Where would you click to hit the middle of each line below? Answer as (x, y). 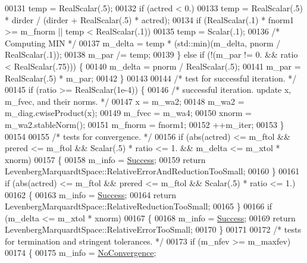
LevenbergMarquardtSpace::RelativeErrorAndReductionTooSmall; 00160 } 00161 (152, 171)
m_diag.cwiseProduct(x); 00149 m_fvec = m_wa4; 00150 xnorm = (128, 113)
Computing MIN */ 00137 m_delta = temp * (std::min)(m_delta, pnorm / (143, 43)
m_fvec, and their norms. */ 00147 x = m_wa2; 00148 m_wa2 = (125, 101)
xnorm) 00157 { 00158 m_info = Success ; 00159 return (105, 159)
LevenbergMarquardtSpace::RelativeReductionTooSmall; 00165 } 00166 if (139, 206)
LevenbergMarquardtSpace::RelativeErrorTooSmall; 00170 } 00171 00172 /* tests (153, 229)
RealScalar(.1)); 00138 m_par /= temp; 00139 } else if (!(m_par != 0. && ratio (151, 54)
